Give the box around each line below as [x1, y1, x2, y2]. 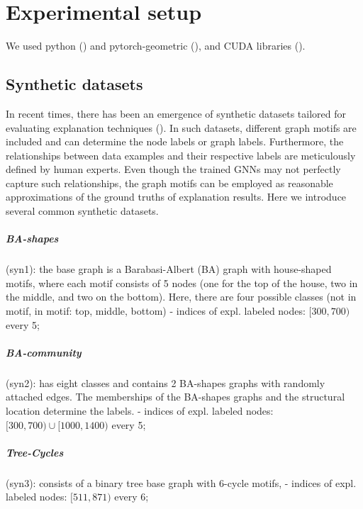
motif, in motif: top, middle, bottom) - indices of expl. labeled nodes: [6, 303, 306, 318]
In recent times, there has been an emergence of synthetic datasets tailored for [6, 106, 347, 121]
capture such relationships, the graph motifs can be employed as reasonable [6, 175, 333, 190]
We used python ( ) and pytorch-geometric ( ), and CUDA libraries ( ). [6, 38, 306, 53]
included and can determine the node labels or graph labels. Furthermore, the [6, 134, 344, 149]
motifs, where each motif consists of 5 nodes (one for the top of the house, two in [6, 275, 358, 290]
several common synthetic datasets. [6, 203, 159, 218]
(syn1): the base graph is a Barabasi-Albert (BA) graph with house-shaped [6, 262, 332, 276]
